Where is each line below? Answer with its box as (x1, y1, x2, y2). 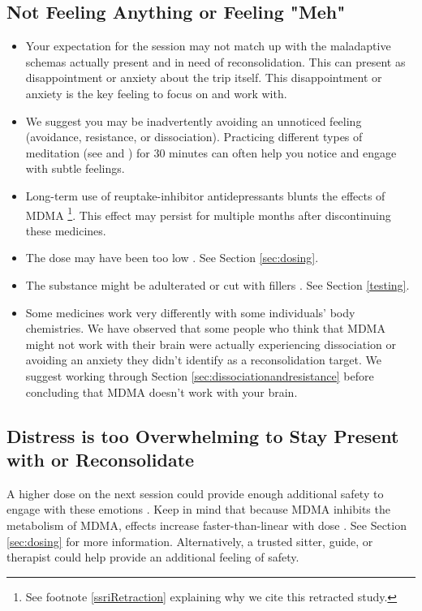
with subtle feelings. (25, 160, 125, 177)
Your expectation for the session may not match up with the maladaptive (25, 37, 391, 54)
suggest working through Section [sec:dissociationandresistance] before (25, 367, 374, 384)
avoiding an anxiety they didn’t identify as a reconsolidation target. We (25, 351, 381, 368)
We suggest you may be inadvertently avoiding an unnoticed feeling (25, 112, 362, 129)
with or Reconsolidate (6, 446, 195, 471)
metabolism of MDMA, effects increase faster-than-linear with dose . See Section (6, 516, 407, 533)
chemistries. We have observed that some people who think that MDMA (25, 320, 385, 337)
